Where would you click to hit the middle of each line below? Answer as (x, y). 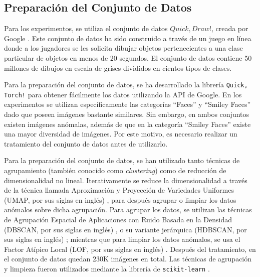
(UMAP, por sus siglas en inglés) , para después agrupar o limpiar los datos (120, 199)
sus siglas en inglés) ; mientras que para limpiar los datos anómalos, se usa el (122, 239)
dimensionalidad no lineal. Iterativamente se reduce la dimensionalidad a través (126, 180)
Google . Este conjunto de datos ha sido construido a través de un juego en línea (128, 38)
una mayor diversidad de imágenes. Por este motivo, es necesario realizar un (121, 134)
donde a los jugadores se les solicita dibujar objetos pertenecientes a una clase (123, 48)
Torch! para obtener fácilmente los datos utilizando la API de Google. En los (123, 94)
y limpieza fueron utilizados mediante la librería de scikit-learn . (107, 268)
